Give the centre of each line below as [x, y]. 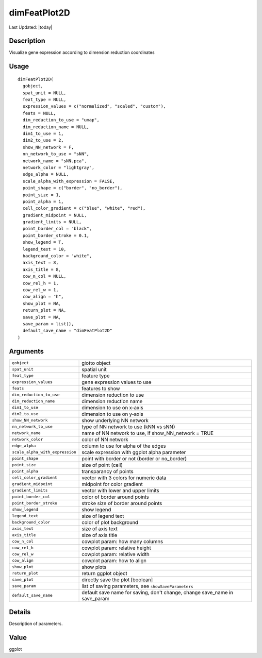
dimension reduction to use [113, 395]
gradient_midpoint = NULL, [55, 215]
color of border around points [115, 497]
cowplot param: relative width [116, 554]
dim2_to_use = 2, [43, 140]
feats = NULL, [39, 113]
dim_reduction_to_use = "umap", [61, 120]
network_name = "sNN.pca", [55, 161]
